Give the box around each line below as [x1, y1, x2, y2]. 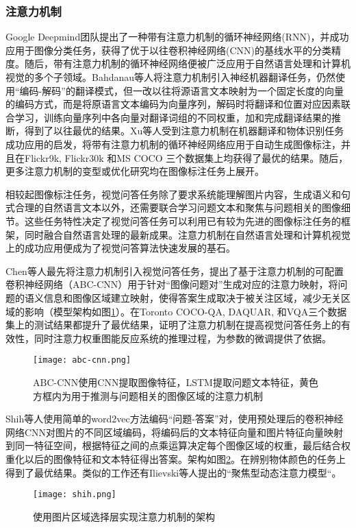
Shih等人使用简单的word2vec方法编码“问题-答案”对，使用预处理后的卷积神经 [5, 411, 344, 426]
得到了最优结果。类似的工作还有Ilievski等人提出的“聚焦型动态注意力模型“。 [5, 465, 342, 479]
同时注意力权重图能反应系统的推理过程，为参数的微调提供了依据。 [34, 331, 331, 345]
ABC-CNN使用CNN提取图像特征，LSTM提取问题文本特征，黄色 [33, 374, 318, 389]
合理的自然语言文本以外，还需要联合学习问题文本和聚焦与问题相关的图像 [14, 200, 341, 215]
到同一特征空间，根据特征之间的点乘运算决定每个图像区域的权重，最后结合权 [5, 438, 351, 453]
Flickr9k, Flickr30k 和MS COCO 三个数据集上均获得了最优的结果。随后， [24, 150, 348, 165]
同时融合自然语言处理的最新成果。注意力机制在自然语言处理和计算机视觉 [24, 227, 351, 241]
